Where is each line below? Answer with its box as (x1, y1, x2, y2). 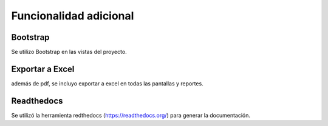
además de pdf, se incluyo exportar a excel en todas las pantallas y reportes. (11, 79, 203, 87)
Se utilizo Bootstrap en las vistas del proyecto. (11, 48, 127, 56)
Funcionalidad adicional (11, 9, 134, 22)
